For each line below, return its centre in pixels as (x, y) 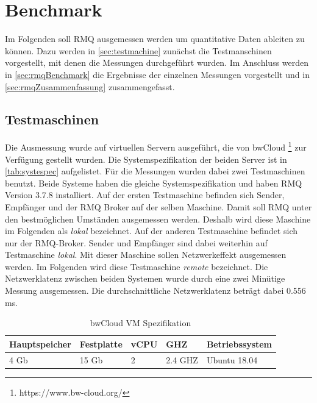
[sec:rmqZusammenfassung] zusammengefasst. (90, 86)
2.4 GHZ (182, 359)
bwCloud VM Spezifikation (141, 323)
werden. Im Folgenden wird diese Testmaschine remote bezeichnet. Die (137, 266)
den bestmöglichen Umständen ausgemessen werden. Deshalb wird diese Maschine (158, 219)
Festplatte (101, 344)
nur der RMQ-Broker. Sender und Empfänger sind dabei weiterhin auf (136, 242)
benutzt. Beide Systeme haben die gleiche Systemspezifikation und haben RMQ (154, 183)
